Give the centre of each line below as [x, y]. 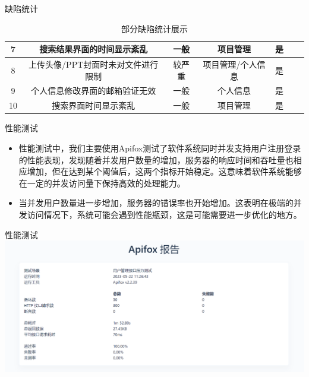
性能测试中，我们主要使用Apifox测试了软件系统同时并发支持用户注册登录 [160, 148]
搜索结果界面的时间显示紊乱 [94, 49]
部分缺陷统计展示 [154, 28]
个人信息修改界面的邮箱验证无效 [94, 91]
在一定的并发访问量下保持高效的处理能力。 [102, 183]
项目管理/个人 [230, 64]
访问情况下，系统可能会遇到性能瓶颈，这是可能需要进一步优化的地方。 [164, 214]
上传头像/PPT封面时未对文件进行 [94, 64]
